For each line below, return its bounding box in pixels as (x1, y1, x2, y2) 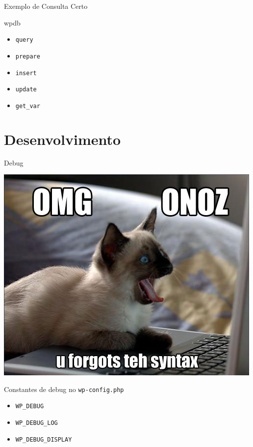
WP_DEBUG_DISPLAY (15, 436, 72, 443)
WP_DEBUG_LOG (15, 419, 58, 427)
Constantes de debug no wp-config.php (4, 384, 124, 394)
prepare (15, 53, 40, 60)
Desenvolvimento (4, 129, 121, 149)
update (15, 86, 37, 93)
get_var (15, 102, 40, 110)
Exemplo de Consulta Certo (4, 1, 88, 11)
